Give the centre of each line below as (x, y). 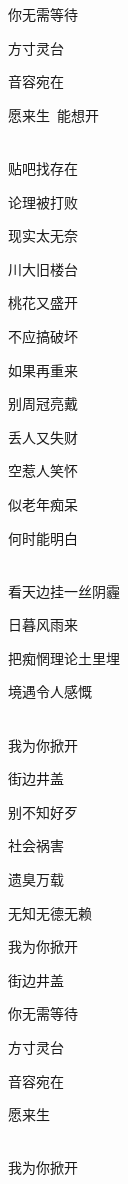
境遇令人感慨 (50, 691)
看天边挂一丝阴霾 (64, 590)
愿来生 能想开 (53, 114)
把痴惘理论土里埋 (64, 657)
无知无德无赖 (50, 912)
